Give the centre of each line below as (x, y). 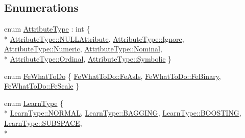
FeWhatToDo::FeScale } (42, 86)
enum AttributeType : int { (47, 29)
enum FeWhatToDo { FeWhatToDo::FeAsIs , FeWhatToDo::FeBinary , (113, 76)
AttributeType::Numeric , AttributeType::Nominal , (83, 49)
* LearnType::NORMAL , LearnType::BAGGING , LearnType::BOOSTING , (123, 113)
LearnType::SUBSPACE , (43, 122)
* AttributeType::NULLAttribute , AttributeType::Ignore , (94, 38)
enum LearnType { (34, 103)
